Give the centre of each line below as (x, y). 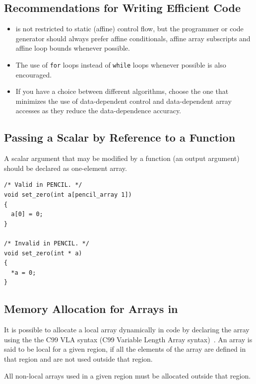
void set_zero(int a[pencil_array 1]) (68, 195)
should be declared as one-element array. (65, 168)
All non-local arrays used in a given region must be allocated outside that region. (128, 375)
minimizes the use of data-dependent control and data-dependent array (124, 101)
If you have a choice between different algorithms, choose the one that (122, 91)
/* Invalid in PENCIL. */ (47, 243)
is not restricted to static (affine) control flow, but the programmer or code (129, 29)
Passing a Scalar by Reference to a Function (120, 137)
